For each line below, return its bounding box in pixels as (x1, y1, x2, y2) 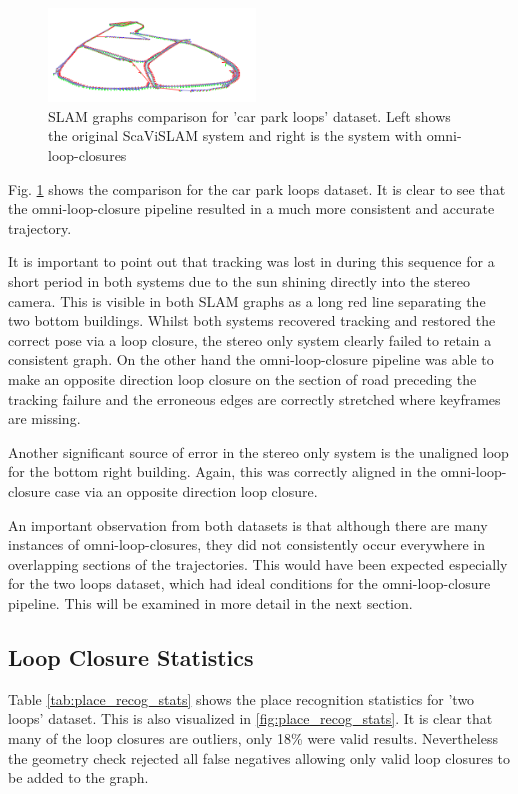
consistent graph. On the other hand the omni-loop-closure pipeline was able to (8, 349, 494, 370)
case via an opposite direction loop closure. (54, 480, 318, 501)
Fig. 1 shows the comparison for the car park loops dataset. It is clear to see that (8, 178, 506, 199)
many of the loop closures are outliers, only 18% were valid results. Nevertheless (8, 727, 498, 748)
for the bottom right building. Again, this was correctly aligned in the (8, 461, 437, 482)
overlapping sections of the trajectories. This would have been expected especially (8, 553, 508, 574)
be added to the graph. (8, 767, 149, 788)
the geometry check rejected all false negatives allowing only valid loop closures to (8, 747, 511, 768)
